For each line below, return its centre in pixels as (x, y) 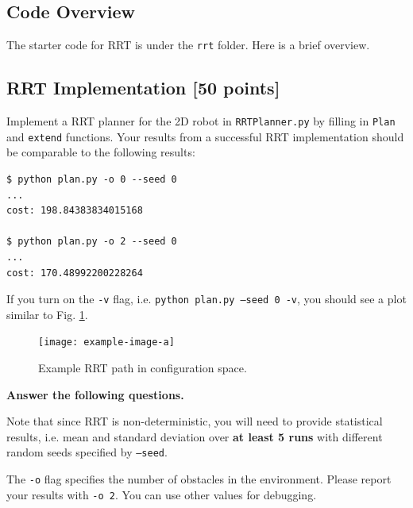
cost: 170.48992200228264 (75, 273)
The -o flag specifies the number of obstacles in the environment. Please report (199, 479)
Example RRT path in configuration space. (143, 368)
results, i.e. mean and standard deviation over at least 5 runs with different (195, 436)
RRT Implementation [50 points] (143, 88)
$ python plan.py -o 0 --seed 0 (92, 179)
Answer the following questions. (95, 394)
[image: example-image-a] (106, 343)
